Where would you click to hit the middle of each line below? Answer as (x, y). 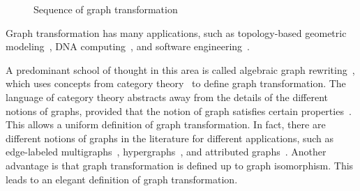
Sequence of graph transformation (106, 9)
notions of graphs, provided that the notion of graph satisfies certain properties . (179, 110)
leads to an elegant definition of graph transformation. (122, 179)
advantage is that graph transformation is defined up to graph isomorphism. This (180, 165)
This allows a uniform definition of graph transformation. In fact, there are (166, 124)
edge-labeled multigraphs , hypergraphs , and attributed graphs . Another (166, 152)
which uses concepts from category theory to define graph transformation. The (176, 83)
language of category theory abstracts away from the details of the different (167, 97)
